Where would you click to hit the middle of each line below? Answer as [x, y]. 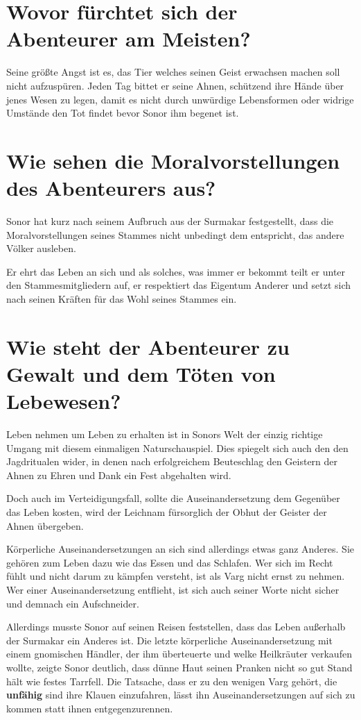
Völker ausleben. [41, 248]
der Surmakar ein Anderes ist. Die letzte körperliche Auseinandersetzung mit [169, 640]
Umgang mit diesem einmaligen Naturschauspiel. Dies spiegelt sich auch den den [177, 447]
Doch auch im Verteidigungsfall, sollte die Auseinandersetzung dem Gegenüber [173, 498]
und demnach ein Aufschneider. [73, 603]
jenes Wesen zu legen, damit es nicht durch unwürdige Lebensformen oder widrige [180, 99]
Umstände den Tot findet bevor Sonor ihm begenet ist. [123, 113]
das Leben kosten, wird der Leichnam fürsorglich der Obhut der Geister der [167, 512]
